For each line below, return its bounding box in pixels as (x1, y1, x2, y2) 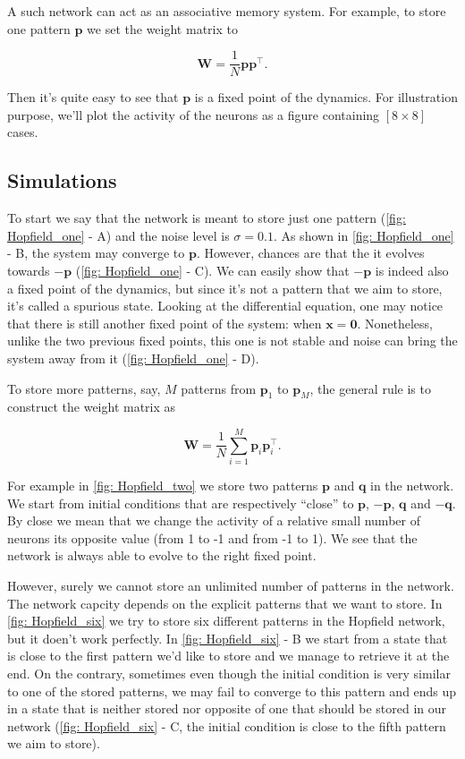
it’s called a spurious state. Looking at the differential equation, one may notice (7, 296, 444, 315)
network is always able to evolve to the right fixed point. (7, 546, 317, 565)
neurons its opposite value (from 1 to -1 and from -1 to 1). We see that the (7, 528, 418, 547)
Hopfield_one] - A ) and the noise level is (7, 226, 230, 244)
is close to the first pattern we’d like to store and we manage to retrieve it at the (7, 646, 450, 665)
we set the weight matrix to (87, 19, 238, 38)
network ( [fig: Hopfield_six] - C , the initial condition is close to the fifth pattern (7, 716, 446, 735)
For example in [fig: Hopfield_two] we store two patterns (7, 476, 318, 495)
